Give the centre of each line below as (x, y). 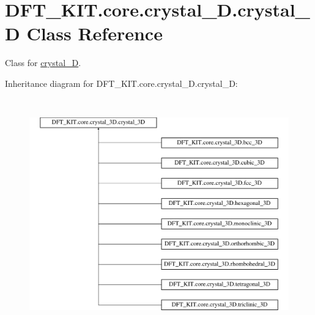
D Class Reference (84, 33)
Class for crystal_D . (43, 63)
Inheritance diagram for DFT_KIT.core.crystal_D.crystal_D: (121, 83)
